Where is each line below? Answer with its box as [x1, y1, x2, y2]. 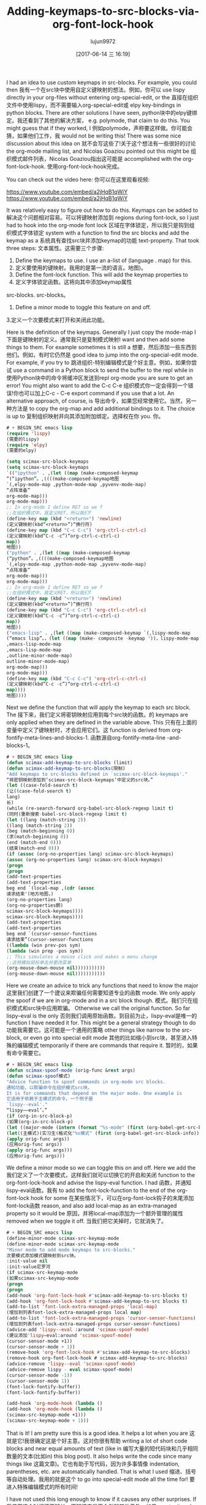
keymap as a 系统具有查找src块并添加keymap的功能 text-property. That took [6, 236, 199, 244]
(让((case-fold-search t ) [6, 788, 72, 794]
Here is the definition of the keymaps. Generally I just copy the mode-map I [6, 328, 196, 336]
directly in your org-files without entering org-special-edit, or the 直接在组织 [6, 93, 199, 101]
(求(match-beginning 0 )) [6, 834, 69, 840]
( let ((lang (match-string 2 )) [6, 816, 86, 823]
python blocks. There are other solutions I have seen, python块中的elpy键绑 [6, 109, 197, 116]
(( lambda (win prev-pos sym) [6, 942, 81, 948]
